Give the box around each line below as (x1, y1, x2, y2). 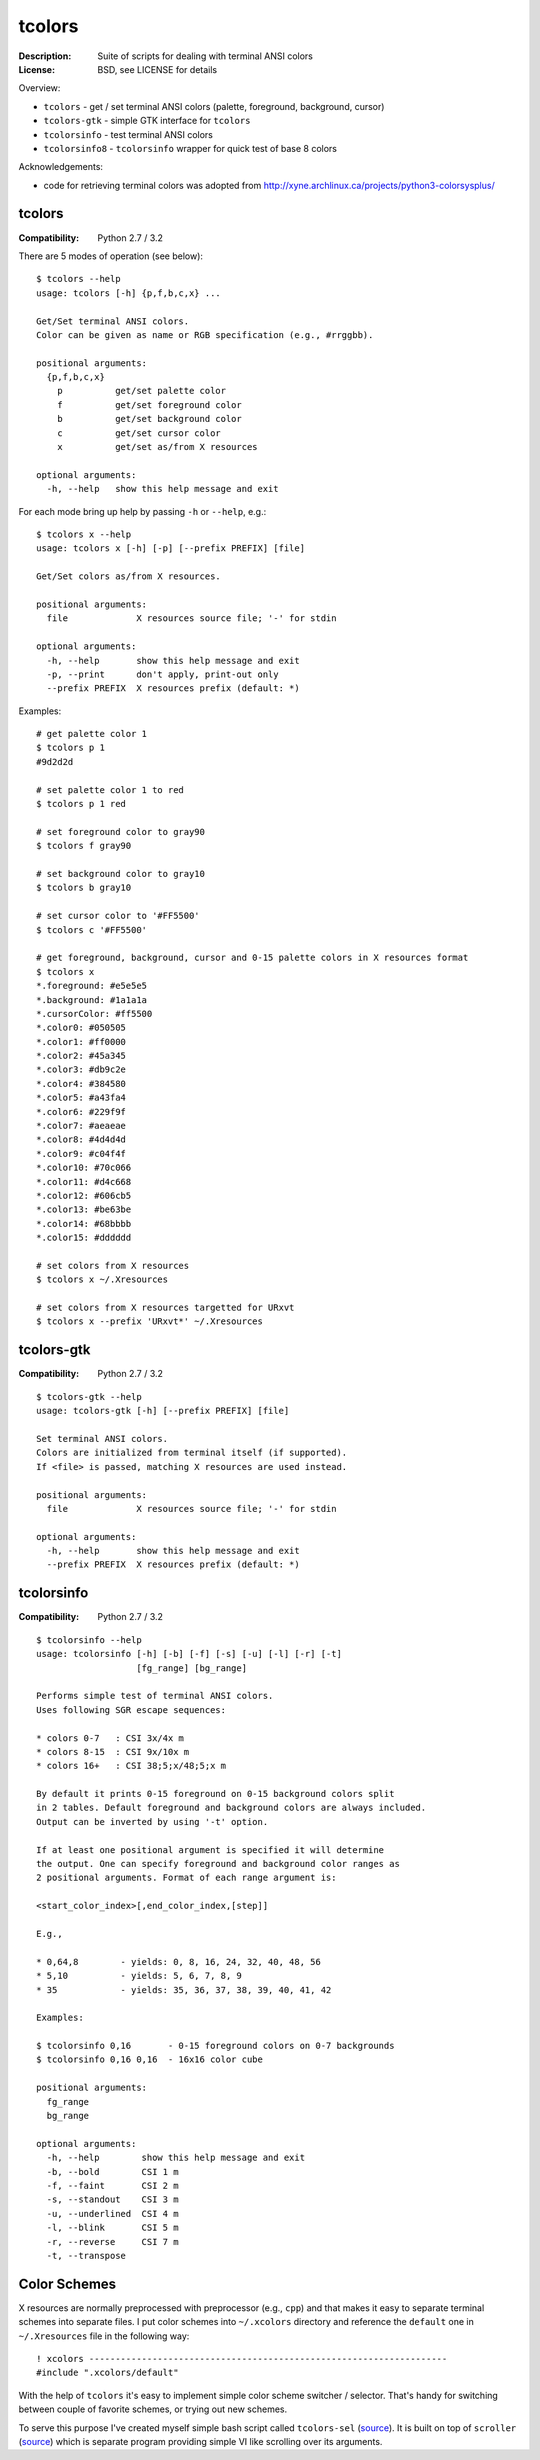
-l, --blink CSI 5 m (46, 2222, 179, 2234)
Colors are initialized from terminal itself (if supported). (36, 1447, 348, 1459)
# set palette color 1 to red (36, 784, 185, 795)
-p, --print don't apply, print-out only (46, 668, 279, 680)
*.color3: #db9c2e (36, 1064, 127, 1075)
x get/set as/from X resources (56, 441, 259, 453)
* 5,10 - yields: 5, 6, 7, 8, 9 (36, 1970, 242, 1982)
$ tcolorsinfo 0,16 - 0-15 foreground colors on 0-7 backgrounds (36, 2040, 395, 2052)
